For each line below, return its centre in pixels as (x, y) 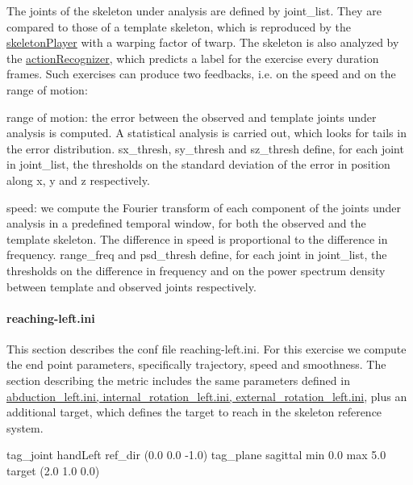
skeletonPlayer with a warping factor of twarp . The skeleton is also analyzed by (203, 42)
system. (25, 427)
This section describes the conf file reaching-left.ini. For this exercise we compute (206, 348)
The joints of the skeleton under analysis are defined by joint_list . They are (194, 10)
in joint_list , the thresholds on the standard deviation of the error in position (198, 164)
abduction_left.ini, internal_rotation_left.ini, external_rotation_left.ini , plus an (207, 396)
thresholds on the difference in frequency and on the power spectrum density (196, 270)
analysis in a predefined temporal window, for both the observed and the (186, 223)
